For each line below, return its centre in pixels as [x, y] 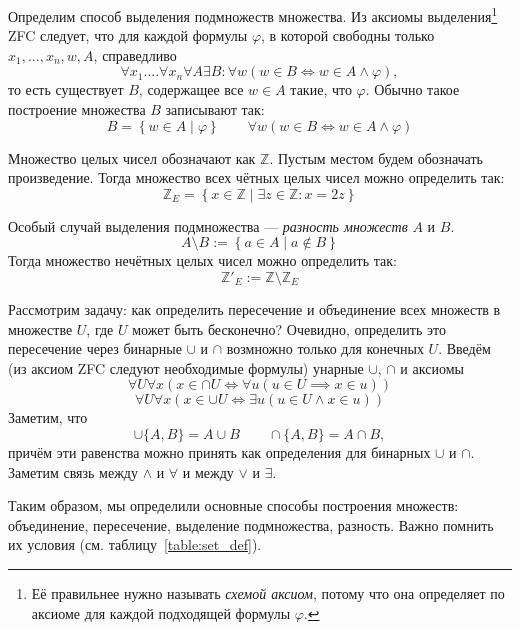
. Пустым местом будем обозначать [376, 157]
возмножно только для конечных [325, 348]
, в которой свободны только [348, 35]
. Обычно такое [412, 89]
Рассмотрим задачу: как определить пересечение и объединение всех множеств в [254, 309]
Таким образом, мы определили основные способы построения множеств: [233, 505]
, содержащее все [191, 89]
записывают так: [215, 109]
